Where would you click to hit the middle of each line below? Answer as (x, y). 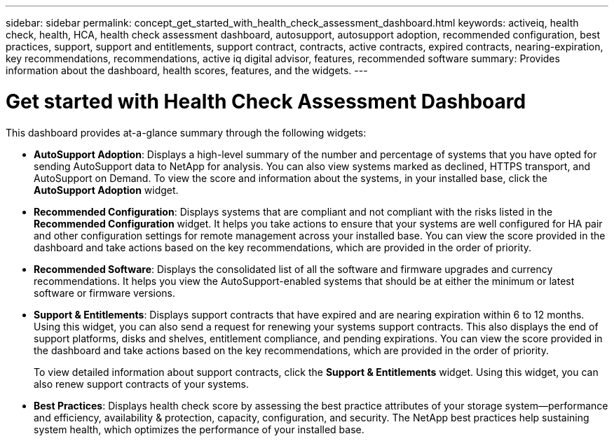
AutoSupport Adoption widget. (106, 190)
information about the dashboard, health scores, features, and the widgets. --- (187, 70)
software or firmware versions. (105, 293)
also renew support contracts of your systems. (142, 384)
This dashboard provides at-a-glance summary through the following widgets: (186, 132)
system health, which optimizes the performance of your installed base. (199, 429)
